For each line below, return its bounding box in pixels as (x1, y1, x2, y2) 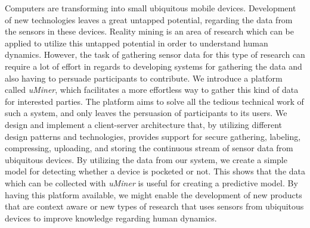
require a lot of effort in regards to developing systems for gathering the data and (5, 60, 302, 72)
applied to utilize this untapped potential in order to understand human (5, 36, 268, 49)
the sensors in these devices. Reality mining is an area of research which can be (5, 25, 294, 38)
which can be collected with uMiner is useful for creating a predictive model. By (5, 176, 298, 189)
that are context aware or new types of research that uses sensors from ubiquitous (5, 200, 304, 213)
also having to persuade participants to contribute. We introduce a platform (5, 71, 283, 84)
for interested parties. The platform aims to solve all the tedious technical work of (5, 95, 304, 107)
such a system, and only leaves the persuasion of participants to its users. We (5, 107, 287, 119)
